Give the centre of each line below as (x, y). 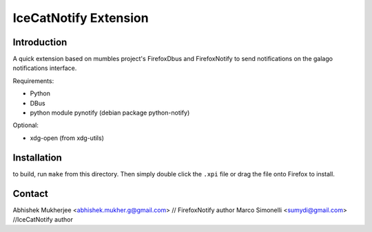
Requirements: (33, 81)
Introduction (40, 42)
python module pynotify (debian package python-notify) (110, 113)
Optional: (26, 125)
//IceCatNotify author (43, 219)
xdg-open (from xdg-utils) (67, 138)
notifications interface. (45, 68)
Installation (37, 158)
